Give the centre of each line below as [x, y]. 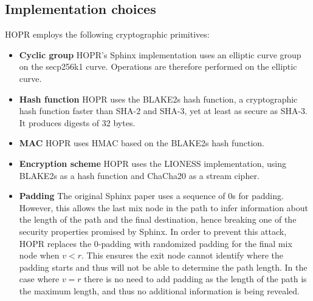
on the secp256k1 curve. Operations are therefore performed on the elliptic [158, 66]
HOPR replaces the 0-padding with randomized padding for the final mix [156, 243]
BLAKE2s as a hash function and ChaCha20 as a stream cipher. [139, 175]
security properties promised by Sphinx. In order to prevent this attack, [153, 231]
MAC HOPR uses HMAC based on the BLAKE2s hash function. [142, 143]
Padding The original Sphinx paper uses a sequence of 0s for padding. [151, 196]
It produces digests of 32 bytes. [77, 122]
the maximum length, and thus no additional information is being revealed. [159, 290]
